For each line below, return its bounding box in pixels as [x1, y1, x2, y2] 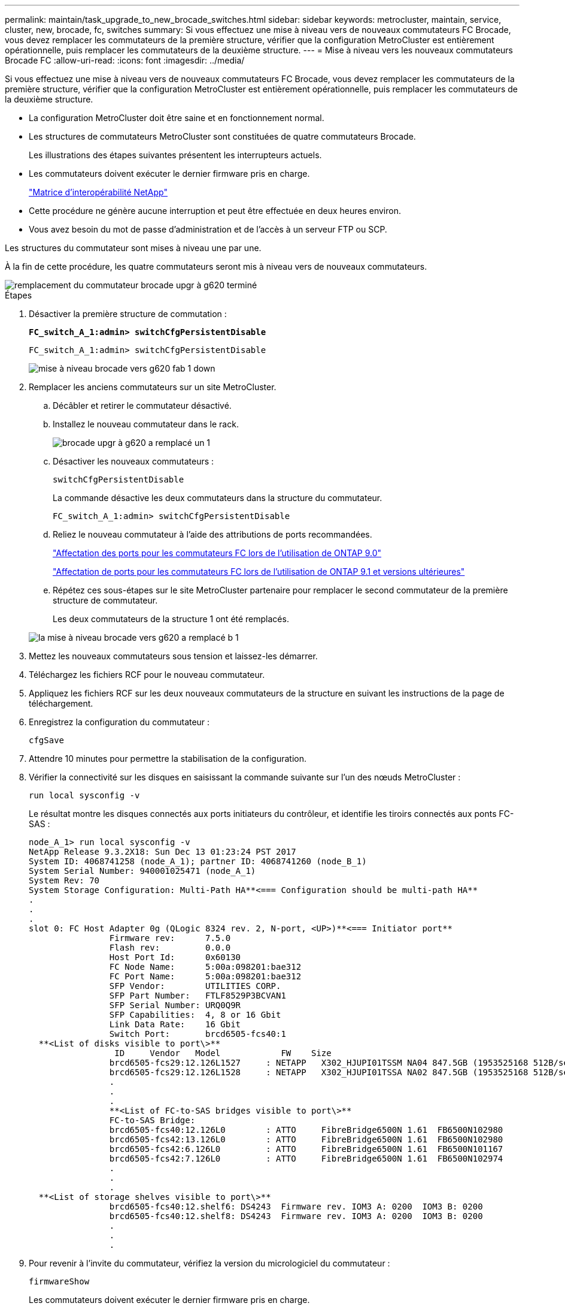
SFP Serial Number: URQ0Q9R [109, 1000, 241, 1010]
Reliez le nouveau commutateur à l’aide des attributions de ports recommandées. [53, 529, 372, 539]
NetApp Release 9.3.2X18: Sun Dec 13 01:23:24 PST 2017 [29, 847, 296, 856]
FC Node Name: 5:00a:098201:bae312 [109, 962, 302, 972]
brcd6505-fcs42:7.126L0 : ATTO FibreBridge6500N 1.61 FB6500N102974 [109, 1154, 503, 1163]
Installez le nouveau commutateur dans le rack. [53, 419, 239, 429]
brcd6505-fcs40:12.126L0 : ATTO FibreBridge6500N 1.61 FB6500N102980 [109, 1125, 503, 1135]
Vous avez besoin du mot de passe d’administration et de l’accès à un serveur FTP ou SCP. [29, 224, 387, 234]
